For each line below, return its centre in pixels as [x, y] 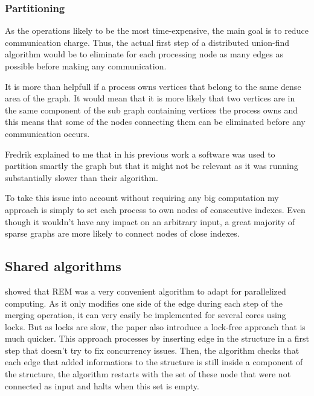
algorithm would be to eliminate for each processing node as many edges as [144, 54]
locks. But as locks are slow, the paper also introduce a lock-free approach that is [155, 326]
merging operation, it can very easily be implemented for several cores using [146, 315]
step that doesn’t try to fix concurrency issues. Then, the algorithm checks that [152, 350]
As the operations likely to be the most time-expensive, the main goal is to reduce [157, 30]
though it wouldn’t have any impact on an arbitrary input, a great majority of [150, 221]
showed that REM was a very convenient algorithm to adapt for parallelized [146, 291]
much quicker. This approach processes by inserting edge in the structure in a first [157, 338]
